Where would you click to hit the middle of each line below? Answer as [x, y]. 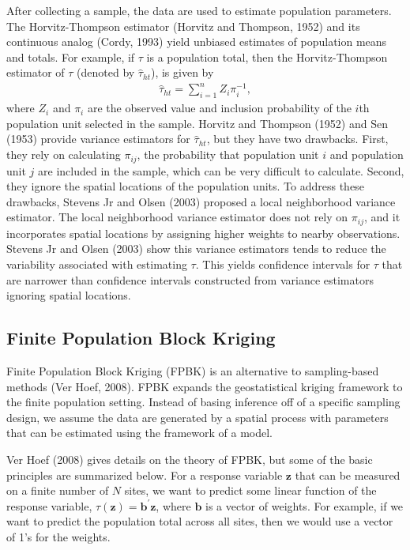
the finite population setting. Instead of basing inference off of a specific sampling [203, 402]
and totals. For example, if [71, 57]
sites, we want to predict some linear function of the [250, 490]
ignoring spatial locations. [69, 295]
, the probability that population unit [228, 154]
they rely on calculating [64, 154]
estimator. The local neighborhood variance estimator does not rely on [177, 217]
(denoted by [106, 72]
